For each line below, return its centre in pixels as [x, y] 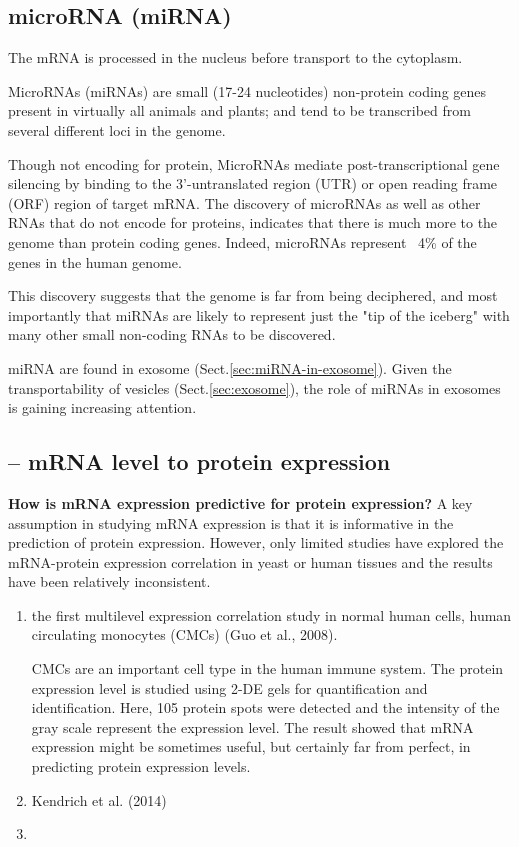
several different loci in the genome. [117, 129]
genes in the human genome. [95, 261]
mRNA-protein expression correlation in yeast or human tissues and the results [250, 561]
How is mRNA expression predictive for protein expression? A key [240, 502]
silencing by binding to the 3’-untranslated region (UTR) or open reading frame [253, 183]
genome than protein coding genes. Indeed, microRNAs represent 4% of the [242, 241]
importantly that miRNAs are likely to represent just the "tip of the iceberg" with [259, 314]
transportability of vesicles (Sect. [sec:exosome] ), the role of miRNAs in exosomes [254, 387]
